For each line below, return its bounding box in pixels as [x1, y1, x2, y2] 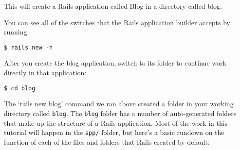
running [4, 27, 27, 37]
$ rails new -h [4, 44, 53, 51]
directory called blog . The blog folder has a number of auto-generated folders [4, 108, 237, 118]
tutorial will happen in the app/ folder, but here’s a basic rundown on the [4, 127, 224, 137]
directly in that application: [4, 67, 87, 78]
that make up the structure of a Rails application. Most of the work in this [4, 117, 228, 128]
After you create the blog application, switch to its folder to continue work [4, 58, 226, 68]
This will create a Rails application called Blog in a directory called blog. [4, 1, 222, 11]
